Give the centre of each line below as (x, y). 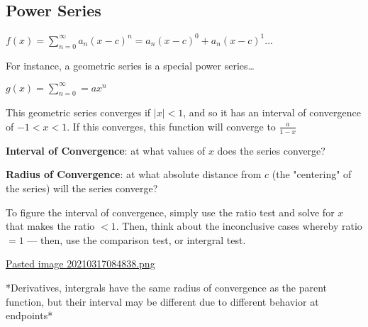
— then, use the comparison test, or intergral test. (136, 239)
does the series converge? (271, 150)
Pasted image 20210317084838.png (80, 264)
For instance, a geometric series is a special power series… (130, 65)
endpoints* (29, 315)
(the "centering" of (312, 174)
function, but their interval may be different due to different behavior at (162, 301)
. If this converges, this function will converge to (171, 126)
